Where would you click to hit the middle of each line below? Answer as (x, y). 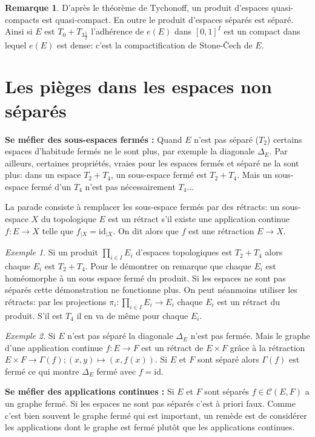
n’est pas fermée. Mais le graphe (250, 336)
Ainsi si (19, 31)
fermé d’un (51, 186)
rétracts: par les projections (56, 301)
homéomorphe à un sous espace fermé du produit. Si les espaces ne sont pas (145, 278)
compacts (22, 19)
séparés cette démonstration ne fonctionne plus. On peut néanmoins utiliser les (151, 290)
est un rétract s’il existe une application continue (199, 219)
